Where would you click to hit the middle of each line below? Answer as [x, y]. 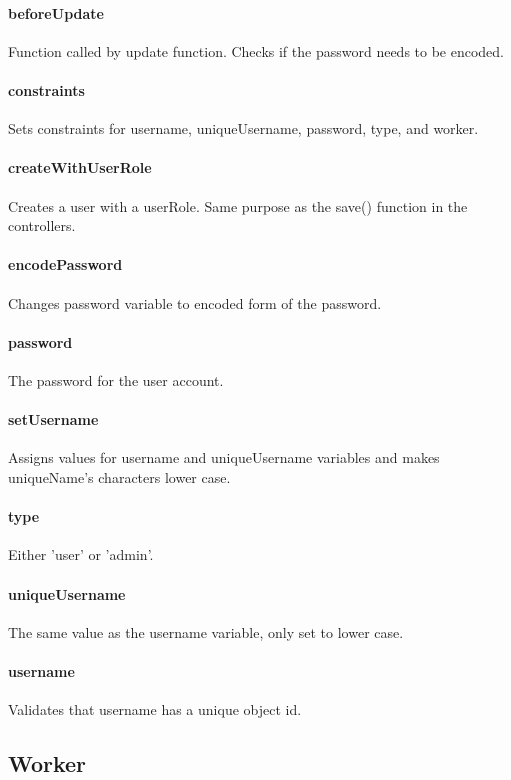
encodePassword [65, 264]
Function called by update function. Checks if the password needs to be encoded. [256, 50]
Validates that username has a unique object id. [155, 709]
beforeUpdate [56, 12]
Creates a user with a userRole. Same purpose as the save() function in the [238, 205]
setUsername [53, 419]
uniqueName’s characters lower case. [119, 476]
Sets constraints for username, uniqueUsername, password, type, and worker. [243, 128]
